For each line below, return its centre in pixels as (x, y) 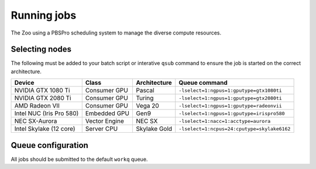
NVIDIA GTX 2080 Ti (43, 98)
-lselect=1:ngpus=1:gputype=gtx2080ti (230, 98)
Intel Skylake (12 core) (45, 129)
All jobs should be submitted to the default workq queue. (79, 159)
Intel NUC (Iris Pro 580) (47, 113)
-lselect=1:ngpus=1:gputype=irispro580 (232, 113)
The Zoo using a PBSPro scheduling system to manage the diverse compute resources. (116, 33)
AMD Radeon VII (37, 106)
